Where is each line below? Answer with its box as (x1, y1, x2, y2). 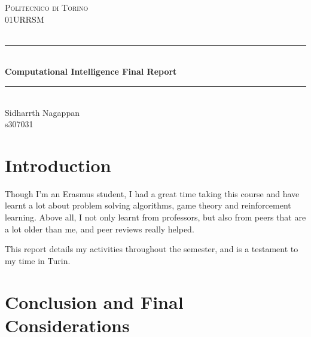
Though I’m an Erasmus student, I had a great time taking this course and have (5, 187, 300, 200)
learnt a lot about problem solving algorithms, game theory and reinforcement (5, 199, 291, 212)
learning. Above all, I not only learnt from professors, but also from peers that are (5, 211, 306, 223)
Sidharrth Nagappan (5, 106, 80, 118)
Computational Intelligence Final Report (5, 65, 177, 78)
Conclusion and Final (5, 289, 184, 314)
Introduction (5, 152, 111, 177)
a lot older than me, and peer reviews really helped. (5, 222, 194, 235)
